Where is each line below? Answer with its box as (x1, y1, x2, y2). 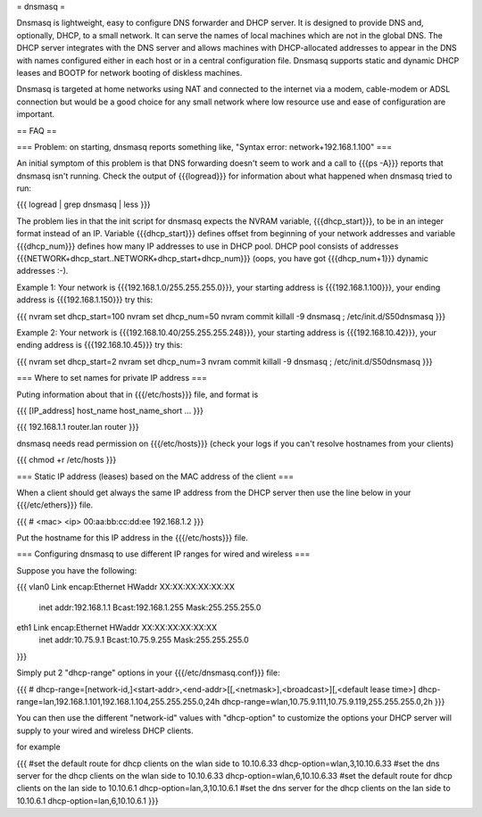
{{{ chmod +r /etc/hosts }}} (16, 455, 117, 466)
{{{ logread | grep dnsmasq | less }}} (16, 199, 151, 210)
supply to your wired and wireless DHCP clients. (16, 725, 194, 736)
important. (16, 109, 55, 120)
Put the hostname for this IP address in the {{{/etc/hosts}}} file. (16, 532, 249, 543)
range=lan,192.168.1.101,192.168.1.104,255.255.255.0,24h (16, 696, 220, 706)
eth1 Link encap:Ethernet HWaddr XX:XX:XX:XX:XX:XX (16, 623, 218, 633)
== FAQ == (16, 125, 57, 136)
